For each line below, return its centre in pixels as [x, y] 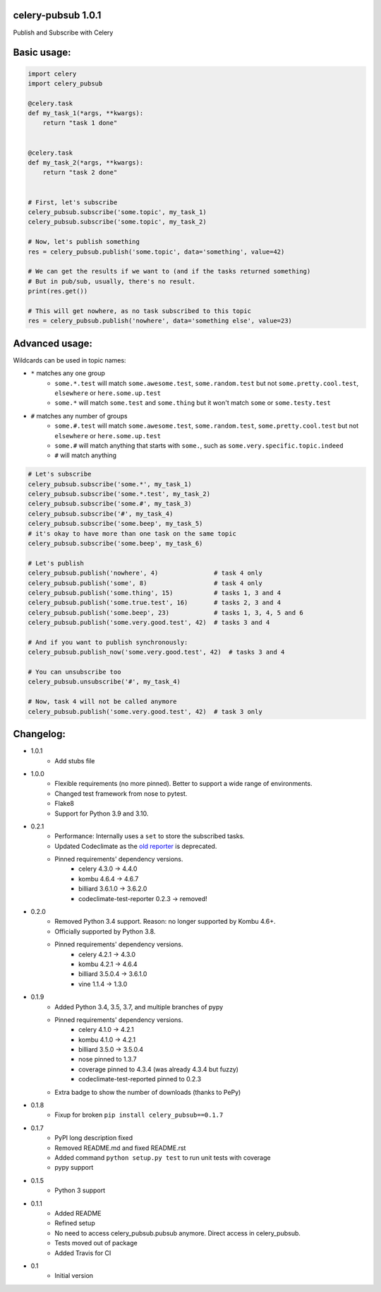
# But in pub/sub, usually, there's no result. [111, 281]
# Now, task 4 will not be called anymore [102, 702]
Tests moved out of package [96, 1243]
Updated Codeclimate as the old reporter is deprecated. [136, 846]
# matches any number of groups [79, 416]
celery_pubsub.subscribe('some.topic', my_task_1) [117, 212]
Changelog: [40, 734]
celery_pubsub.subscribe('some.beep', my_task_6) [115, 544]
